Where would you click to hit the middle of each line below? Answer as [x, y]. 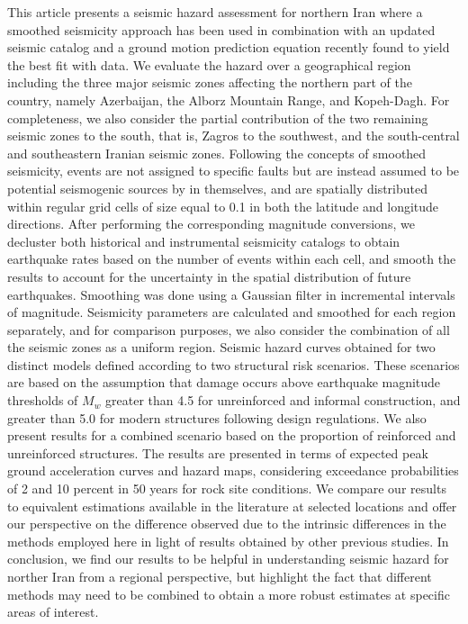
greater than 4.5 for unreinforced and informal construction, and [283, 400]
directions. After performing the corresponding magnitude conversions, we [211, 224]
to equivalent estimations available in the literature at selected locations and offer [232, 506]
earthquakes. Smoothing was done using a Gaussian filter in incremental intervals [231, 294]
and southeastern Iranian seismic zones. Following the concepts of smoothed [217, 153]
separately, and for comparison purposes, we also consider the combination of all [229, 329]
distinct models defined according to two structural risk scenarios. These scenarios [234, 364]
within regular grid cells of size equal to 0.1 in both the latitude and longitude [223, 206]
